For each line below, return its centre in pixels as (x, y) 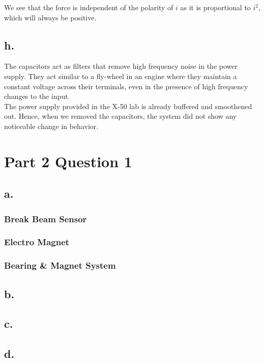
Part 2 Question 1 (68, 161)
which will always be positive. (50, 17)
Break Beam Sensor (46, 218)
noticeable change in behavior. (51, 126)
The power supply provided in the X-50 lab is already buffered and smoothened (128, 106)
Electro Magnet (37, 242)
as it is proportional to (215, 7)
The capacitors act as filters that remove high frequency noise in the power (121, 66)
